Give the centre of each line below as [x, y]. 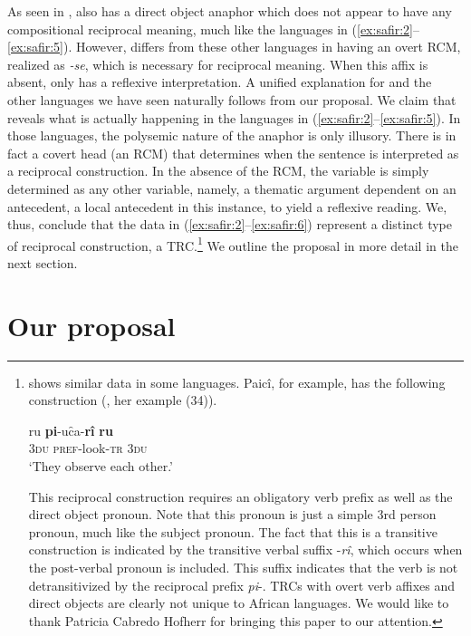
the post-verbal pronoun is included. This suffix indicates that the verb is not [243, 568]
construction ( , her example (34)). [123, 400]
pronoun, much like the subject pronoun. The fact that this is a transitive [233, 531]
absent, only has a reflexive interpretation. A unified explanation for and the [220, 82]
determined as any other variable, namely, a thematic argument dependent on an [232, 188]
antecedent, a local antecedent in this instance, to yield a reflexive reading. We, [227, 206]
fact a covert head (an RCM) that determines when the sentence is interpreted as [233, 153]
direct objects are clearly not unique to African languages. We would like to [239, 603]
